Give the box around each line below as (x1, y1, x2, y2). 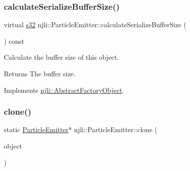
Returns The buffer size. (4, 68, 76, 78)
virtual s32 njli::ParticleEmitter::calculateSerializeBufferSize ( (4, 19, 187, 30)
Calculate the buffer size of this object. (4, 52, 119, 62)
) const (4, 35, 25, 46)
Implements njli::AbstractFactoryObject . (4, 85, 125, 95)
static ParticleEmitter (4, 124, 69, 135)
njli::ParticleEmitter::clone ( (74, 124, 158, 135)
